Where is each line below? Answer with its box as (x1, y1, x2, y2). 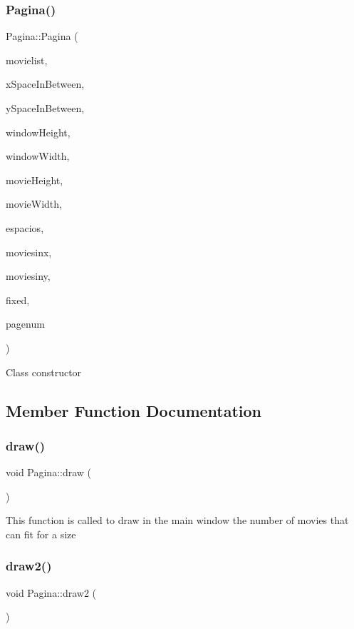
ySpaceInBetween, (6, 101, 85, 115)
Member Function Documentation (6, 399, 262, 421)
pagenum (6, 316, 45, 331)
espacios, (6, 220, 44, 235)
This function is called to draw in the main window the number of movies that (6, 513, 349, 528)
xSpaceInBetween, (6, 76, 85, 91)
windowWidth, (6, 149, 70, 163)
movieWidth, (6, 196, 62, 211)
